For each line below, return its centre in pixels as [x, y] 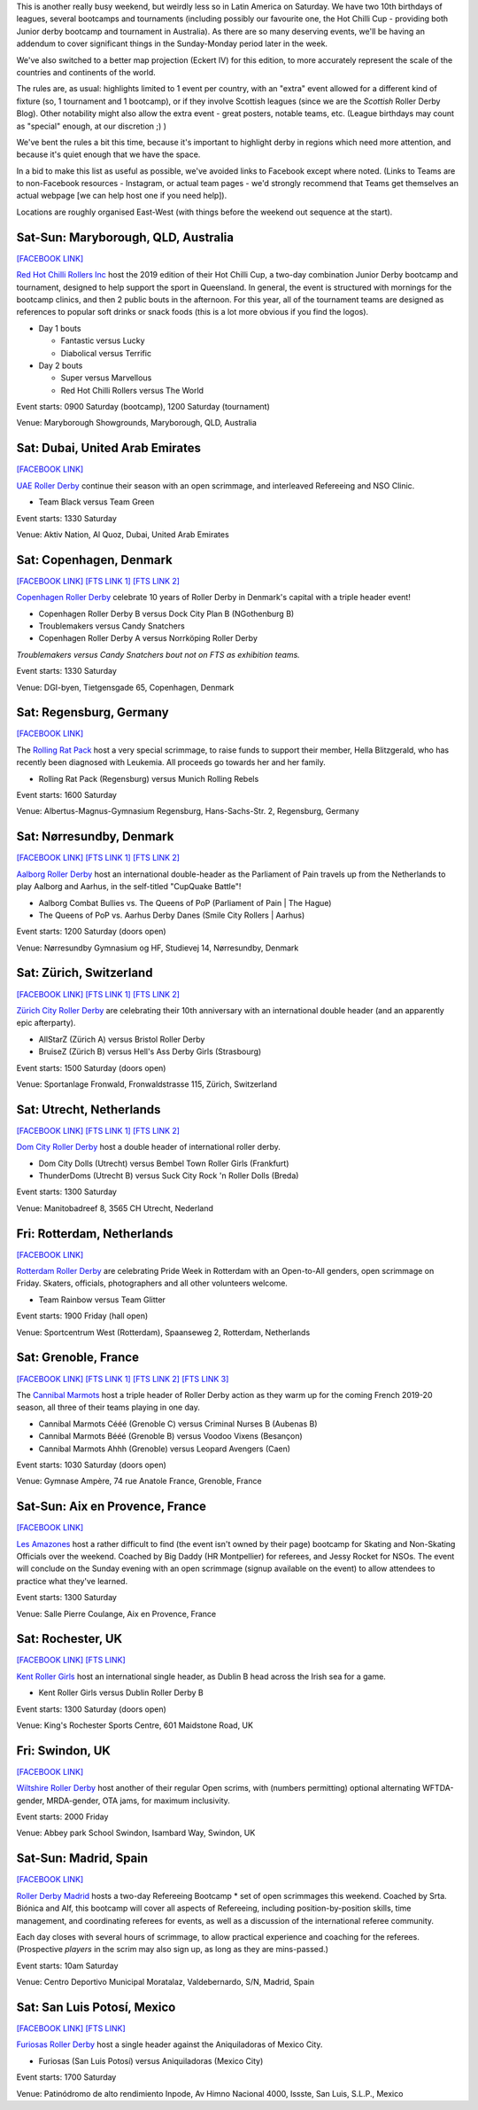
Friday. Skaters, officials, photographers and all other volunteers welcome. [152, 1283]
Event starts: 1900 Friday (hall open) [82, 1316]
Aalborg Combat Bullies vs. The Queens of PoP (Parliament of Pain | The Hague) [185, 903]
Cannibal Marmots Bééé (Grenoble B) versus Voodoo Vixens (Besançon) [170, 1436]
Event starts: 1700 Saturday [66, 2077]
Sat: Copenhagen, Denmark [94, 560]
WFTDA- [438, 1788]
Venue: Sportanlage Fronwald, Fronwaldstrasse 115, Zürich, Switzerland [147, 1084]
